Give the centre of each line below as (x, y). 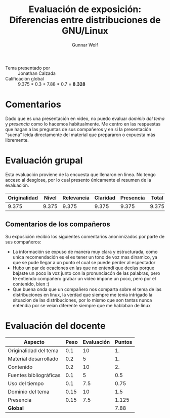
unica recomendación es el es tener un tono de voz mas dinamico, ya (85, 257)
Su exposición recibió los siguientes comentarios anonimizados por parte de (85, 236)
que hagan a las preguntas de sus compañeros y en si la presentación (78, 129)
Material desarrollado (33, 359)
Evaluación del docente (55, 326)
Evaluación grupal (44, 161)
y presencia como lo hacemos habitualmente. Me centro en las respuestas (83, 124)
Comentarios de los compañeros (58, 224)
